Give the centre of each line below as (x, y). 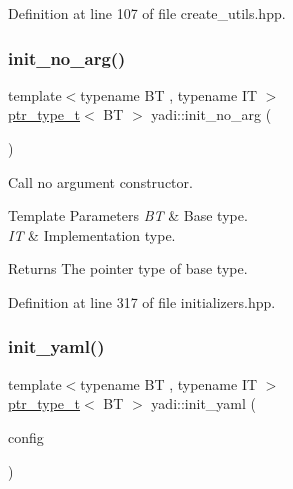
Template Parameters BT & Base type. (128, 215)
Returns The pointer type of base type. (128, 268)
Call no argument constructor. (100, 181)
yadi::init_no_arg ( (211, 114)
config (26, 436)
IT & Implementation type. (92, 234)
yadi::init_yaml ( (203, 403)
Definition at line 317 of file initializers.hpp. (142, 301)
